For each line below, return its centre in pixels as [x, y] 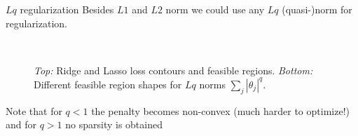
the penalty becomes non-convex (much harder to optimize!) [220, 110]
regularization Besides [67, 9]
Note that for [34, 110]
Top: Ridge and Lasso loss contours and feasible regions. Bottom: [173, 70]
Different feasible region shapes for [108, 84]
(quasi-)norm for [317, 9]
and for [21, 124]
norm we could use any [215, 9]
